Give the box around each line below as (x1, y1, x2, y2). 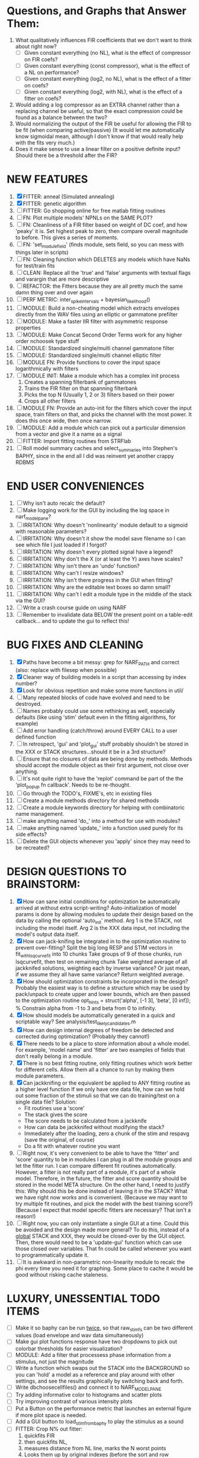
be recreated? (15, 844, 50, 851)
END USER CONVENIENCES (7, 479, 145, 493)
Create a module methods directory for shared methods (23, 797, 159, 804)
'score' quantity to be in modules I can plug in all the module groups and (15, 1155, 192, 1163)
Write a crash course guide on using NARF (23, 604, 127, 611)
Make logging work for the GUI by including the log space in (23, 507, 169, 514)
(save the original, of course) (24, 1136, 95, 1143)
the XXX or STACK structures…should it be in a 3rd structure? (15, 748, 166, 755)
